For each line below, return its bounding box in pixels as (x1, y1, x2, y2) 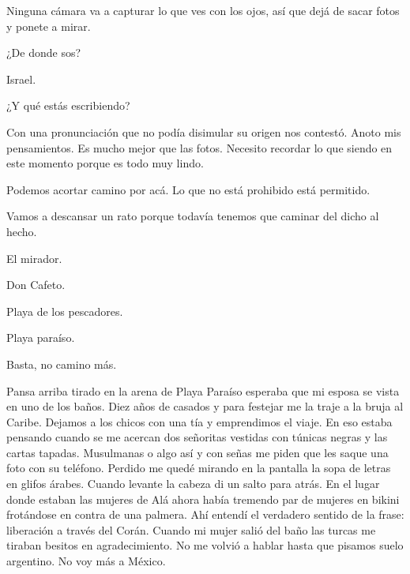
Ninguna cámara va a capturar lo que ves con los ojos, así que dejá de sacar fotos (6, 2, 400, 18)
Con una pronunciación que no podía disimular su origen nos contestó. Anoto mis (6, 123, 401, 140)
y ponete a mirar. (6, 17, 91, 34)
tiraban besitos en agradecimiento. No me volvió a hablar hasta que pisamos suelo (6, 537, 404, 553)
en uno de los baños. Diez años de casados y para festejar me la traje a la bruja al (6, 398, 404, 415)
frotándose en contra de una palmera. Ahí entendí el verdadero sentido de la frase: (6, 506, 404, 523)
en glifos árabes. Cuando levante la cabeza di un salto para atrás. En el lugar (6, 475, 380, 492)
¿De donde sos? (6, 44, 81, 61)
